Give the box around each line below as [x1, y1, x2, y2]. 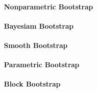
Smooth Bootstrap [4, 40, 68, 50]
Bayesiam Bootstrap [4, 20, 73, 31]
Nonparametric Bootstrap [4, 1, 93, 11]
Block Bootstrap [4, 79, 61, 89]
